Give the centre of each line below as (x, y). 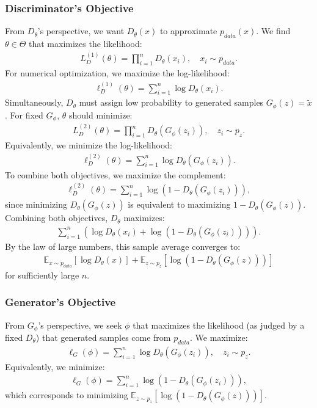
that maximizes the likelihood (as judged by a (219, 325)
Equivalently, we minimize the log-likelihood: (89, 145)
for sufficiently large (42, 275)
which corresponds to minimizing (67, 395)
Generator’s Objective (60, 302)
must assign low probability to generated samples (171, 102)
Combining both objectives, (56, 218)
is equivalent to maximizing (179, 204)
